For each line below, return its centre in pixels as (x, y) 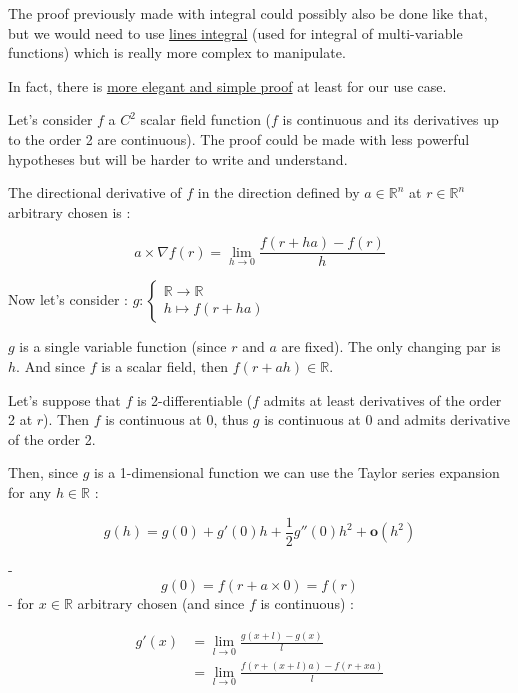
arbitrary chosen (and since (161, 603)
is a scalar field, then (165, 366)
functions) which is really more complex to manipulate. (177, 52)
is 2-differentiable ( (195, 399)
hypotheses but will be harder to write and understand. (178, 158)
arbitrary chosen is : (69, 211)
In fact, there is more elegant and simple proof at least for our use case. (227, 85)
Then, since (43, 472)
